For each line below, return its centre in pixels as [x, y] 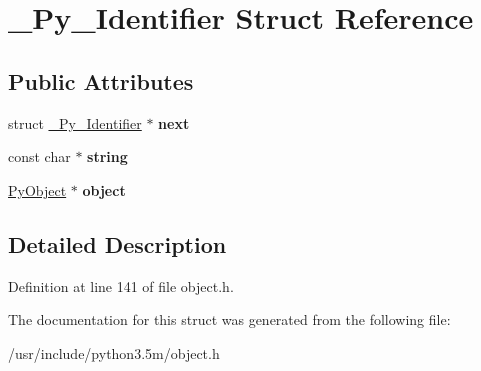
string [107, 156]
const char [39, 156]
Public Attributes [101, 80]
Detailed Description [117, 243]
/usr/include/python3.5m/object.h [114, 352]
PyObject [37, 189]
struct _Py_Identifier [75, 122]
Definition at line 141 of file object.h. [121, 285]
